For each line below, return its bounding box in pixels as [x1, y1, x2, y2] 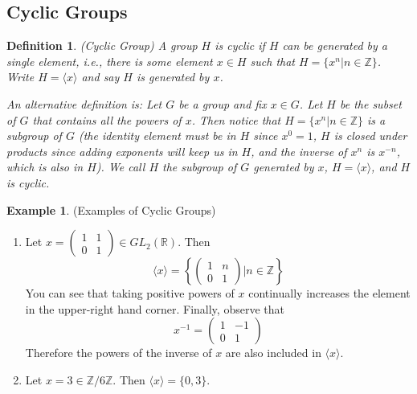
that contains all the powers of [32, 111, 182, 128]
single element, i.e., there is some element [6, 52, 213, 69]
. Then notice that [191, 111, 281, 128]
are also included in [225, 344, 321, 361]
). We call [96, 158, 145, 175]
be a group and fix [178, 95, 267, 112]
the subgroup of [162, 158, 237, 175]
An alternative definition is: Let [6, 95, 162, 112]
